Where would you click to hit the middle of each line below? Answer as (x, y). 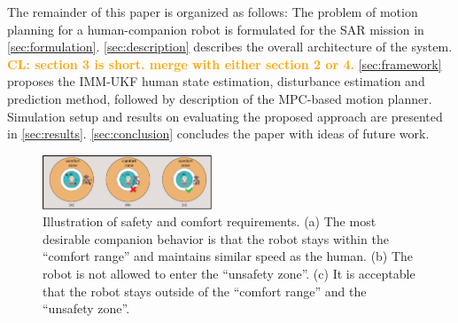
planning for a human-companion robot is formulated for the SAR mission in (216, 29)
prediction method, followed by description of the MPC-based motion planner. (220, 98)
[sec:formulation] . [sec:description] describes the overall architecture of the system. (230, 47)
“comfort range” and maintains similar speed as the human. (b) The (228, 256)
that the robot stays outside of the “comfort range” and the (205, 291)
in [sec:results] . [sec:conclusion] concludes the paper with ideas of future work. (218, 134)
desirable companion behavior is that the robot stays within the (216, 238)
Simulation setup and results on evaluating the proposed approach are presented (225, 116)
